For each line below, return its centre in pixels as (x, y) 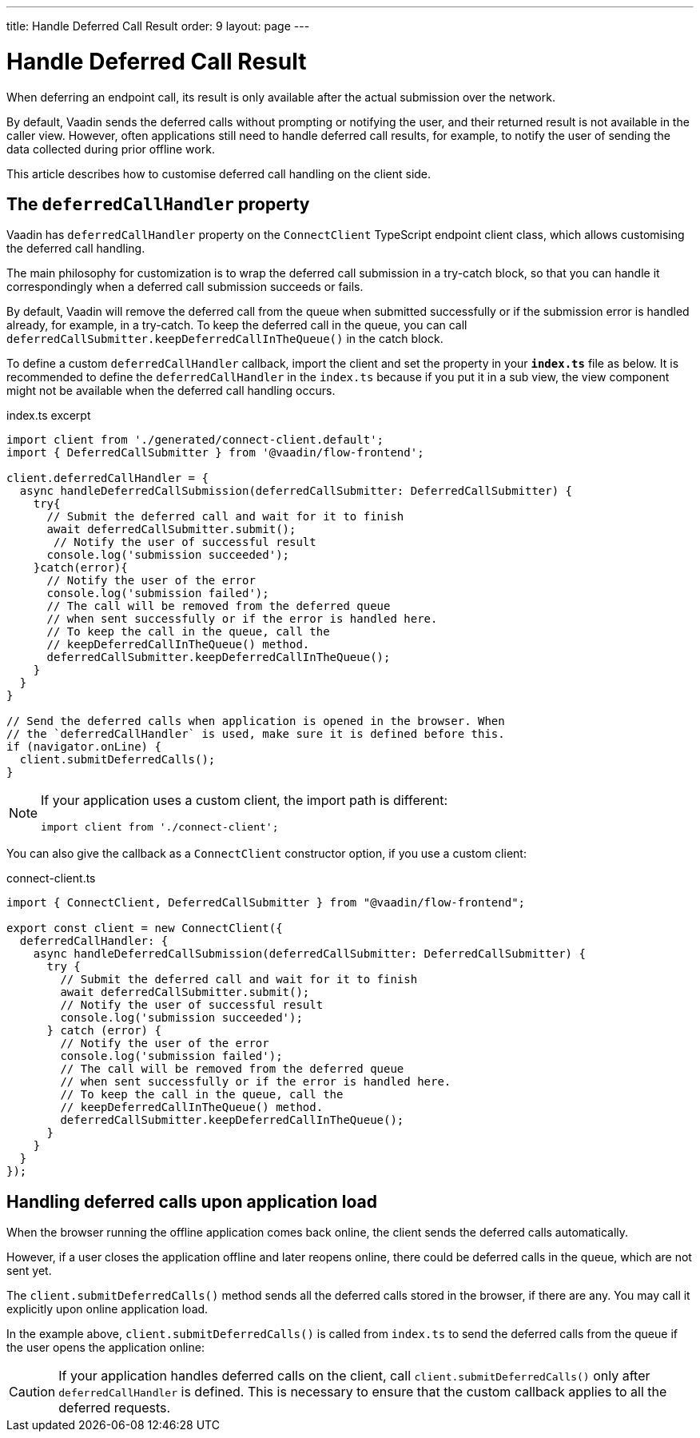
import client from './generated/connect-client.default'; (195, 440)
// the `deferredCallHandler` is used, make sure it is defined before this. (256, 734)
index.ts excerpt (49, 416)
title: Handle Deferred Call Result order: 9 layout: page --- (158, 26)
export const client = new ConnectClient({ (145, 928)
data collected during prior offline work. (111, 149)
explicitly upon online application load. (107, 1309)
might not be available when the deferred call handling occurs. (171, 391)
